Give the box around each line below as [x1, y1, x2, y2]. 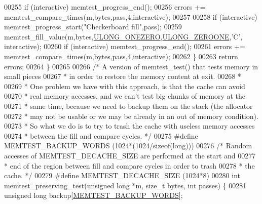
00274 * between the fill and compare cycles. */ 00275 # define [4, 130, 198, 141]
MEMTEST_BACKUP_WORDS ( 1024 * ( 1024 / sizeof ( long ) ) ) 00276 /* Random [4, 140, 252, 151]
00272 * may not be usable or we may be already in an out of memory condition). [4, 110, 258, 121]
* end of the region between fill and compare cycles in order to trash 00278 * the [4, 160, 255, 171]
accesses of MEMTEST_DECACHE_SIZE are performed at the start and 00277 [4, 150, 256, 160]
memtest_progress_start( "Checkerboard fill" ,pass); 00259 [4, 21, 182, 32]
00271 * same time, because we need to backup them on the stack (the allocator [4, 100, 253, 111]
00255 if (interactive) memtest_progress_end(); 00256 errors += [4, 2, 206, 12]
